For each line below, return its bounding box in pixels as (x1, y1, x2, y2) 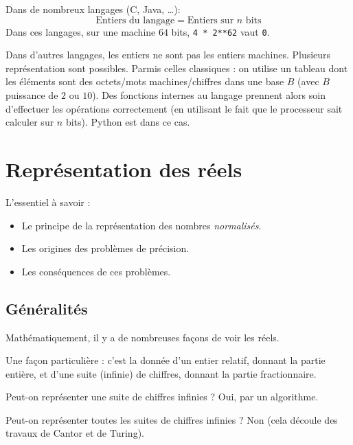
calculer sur (5, 115, 54, 129)
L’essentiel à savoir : (5, 194, 91, 209)
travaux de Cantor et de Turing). (5, 426, 144, 440)
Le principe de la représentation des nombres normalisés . (21, 218, 262, 232)
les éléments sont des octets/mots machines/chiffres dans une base (5, 74, 284, 89)
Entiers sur (187, 15, 234, 25)
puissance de (5, 88, 58, 102)
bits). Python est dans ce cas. (65, 115, 190, 129)
